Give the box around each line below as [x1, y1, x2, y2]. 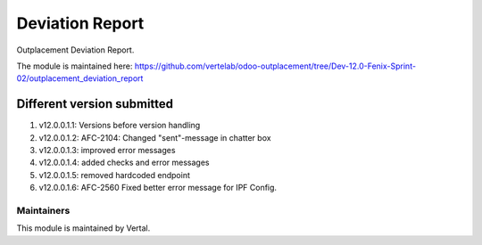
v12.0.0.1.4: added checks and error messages [38, 157, 210, 168]
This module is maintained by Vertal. [16, 223, 151, 233]
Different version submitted [16, 96, 174, 111]
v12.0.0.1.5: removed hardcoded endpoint [38, 169, 191, 180]
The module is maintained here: [16, 61, 133, 71]
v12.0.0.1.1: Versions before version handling [38, 120, 201, 131]
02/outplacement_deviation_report [16, 73, 144, 84]
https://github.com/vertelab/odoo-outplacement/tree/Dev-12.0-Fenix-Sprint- [134, 61, 417, 71]
